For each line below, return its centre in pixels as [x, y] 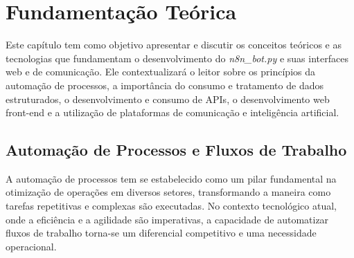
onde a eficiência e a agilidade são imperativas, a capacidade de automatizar [167, 219]
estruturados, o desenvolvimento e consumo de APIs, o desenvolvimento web [168, 99]
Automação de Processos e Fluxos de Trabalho [176, 150]
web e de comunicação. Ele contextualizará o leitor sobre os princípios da [160, 72]
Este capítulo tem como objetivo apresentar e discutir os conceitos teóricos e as [174, 45]
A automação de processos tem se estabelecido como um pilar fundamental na [171, 178]
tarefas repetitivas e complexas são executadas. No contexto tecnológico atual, [171, 206]
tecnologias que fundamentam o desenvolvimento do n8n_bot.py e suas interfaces [177, 58]
